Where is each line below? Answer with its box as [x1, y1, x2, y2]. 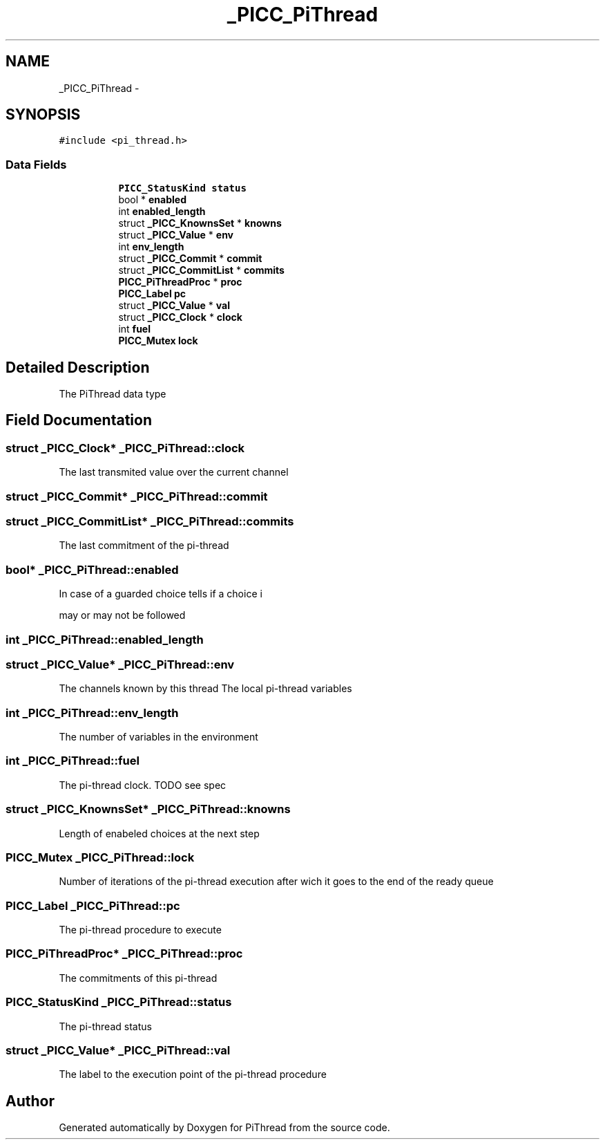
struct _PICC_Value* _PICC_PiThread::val [6, 1043, 231, 1057]
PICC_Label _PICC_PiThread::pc [6, 898, 180, 913]
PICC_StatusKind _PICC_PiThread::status [6, 995, 232, 1009]
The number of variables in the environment [59, 731, 258, 743]
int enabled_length [118, 205, 206, 218]
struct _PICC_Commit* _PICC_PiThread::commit [6, 489, 268, 503]
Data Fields [6, 157, 67, 171]
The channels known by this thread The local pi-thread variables [59, 682, 352, 695]
